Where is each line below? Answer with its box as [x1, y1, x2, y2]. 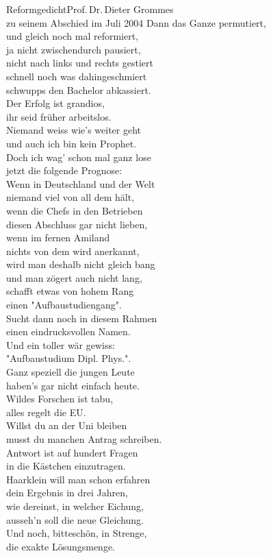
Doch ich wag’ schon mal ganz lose [6, 149, 151, 164]
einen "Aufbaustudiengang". [6, 298, 122, 312]
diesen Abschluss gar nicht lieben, [6, 217, 148, 231]
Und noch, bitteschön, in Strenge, [6, 526, 147, 540]
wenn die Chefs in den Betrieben [6, 203, 143, 217]
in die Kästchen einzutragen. [6, 459, 126, 473]
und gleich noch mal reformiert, [6, 29, 139, 43]
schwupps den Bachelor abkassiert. [6, 82, 151, 97]
